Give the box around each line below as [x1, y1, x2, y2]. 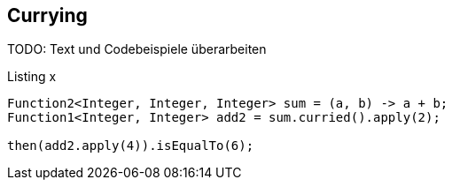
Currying [7, 4, 88, 26]
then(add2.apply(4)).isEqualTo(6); [7, 138, 254, 153]
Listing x [7, 69, 57, 85]
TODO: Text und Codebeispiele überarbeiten [7, 41, 267, 57]
